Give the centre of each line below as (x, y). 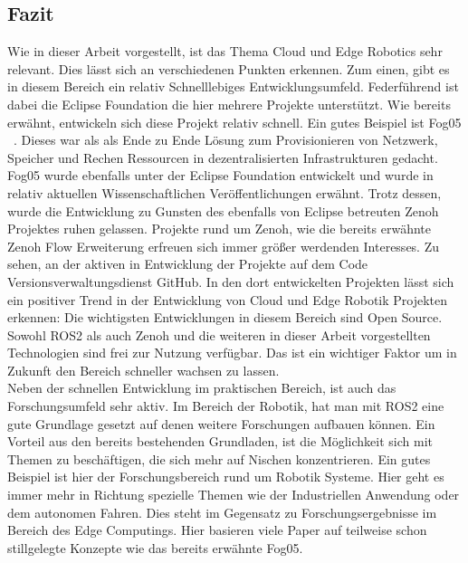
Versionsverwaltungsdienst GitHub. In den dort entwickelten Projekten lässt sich (231, 281)
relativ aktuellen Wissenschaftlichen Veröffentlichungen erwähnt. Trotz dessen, (224, 192)
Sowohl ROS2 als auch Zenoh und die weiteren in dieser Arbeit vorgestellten (219, 334)
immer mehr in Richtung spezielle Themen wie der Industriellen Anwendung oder (234, 495)
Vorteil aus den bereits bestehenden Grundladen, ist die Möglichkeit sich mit (220, 441)
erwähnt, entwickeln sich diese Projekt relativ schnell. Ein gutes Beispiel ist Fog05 (234, 122)
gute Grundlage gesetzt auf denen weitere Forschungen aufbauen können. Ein (221, 423)
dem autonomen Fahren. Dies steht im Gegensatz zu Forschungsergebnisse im (222, 512)
